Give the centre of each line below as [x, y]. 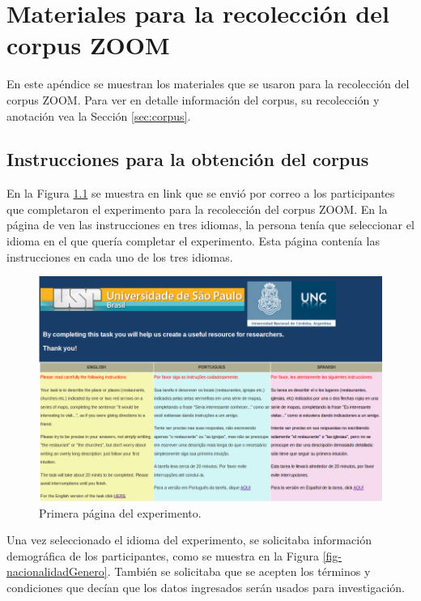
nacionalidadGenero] [57, 571]
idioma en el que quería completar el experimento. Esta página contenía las [193, 241]
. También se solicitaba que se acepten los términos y [239, 571]
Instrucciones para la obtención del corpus [188, 159]
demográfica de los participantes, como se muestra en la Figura [163, 555]
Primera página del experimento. [120, 512]
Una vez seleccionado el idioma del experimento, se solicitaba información [189, 540]
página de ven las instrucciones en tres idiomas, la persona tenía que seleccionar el [210, 225]
